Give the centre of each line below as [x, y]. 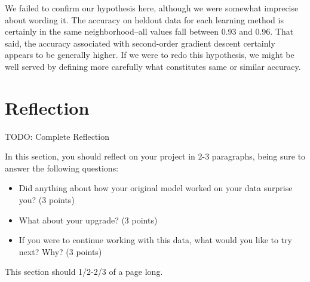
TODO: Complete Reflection [57, 136]
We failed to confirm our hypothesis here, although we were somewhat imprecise [152, 8]
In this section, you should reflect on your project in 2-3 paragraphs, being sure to [155, 156]
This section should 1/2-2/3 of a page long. [84, 272]
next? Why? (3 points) [60, 251]
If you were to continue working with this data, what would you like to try [155, 240]
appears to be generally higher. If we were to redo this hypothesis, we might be [150, 55]
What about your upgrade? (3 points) [88, 220]
